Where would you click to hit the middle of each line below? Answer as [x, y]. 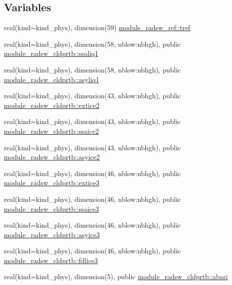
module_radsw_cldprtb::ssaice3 [52, 208]
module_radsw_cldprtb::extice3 [52, 183]
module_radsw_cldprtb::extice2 [52, 105]
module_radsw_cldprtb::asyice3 [52, 234]
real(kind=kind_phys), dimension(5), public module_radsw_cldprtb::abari [116, 276]
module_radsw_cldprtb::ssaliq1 [51, 53]
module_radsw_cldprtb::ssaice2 [52, 131]
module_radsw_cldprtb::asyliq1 [52, 79]
